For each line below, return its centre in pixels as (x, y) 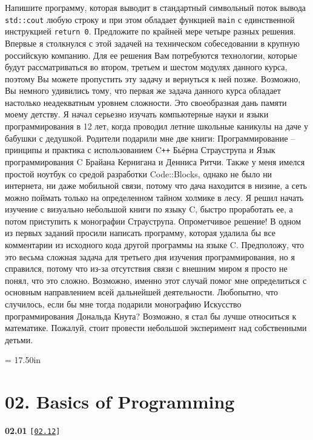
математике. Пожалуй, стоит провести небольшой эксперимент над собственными (156, 328)
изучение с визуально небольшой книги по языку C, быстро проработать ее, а (149, 209)
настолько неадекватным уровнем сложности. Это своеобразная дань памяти (146, 102)
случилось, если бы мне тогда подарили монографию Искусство (123, 304)
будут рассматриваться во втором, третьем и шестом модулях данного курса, (146, 67)
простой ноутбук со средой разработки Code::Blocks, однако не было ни (139, 173)
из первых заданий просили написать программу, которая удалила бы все (140, 233)
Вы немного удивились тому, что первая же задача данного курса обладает (143, 90)
